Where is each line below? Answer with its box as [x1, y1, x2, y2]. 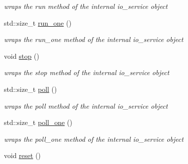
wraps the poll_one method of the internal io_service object [4, 133, 184, 144]
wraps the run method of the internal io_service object [4, 1, 168, 11]
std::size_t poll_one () [4, 117, 73, 127]
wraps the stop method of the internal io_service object [4, 67, 169, 78]
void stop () [4, 50, 39, 61]
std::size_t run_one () [4, 17, 72, 28]
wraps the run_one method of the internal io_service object [4, 34, 184, 44]
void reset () [4, 150, 41, 161]
